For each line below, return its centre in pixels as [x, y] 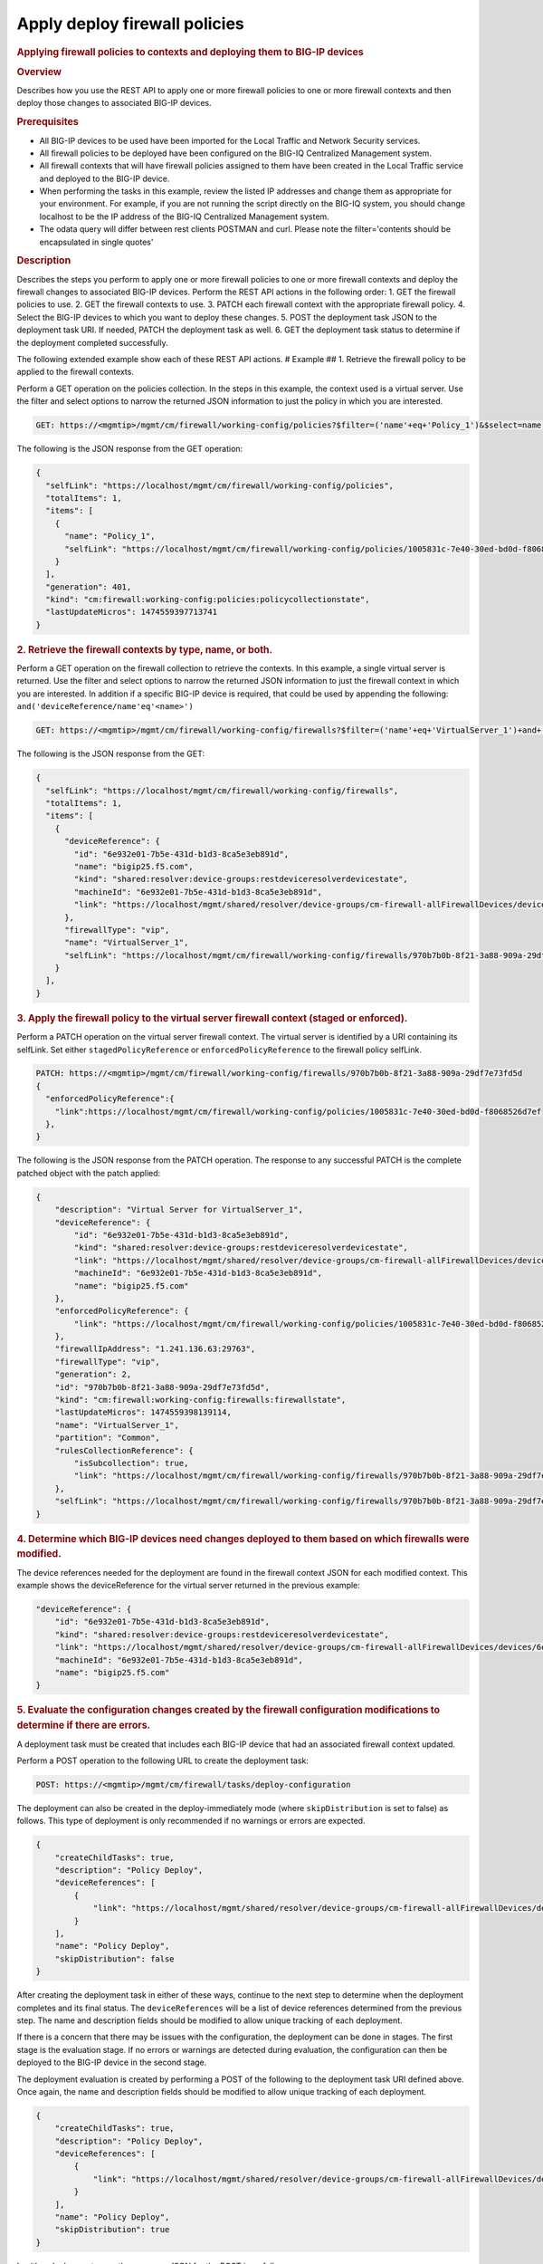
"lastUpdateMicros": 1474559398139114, [143, 1412]
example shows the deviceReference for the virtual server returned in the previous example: [189, 1586]
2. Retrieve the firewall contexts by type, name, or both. [145, 649]
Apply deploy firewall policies [130, 24]
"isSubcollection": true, [131, 1463]
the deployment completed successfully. [92, 342]
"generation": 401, [89, 587]
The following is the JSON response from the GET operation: [130, 449]
